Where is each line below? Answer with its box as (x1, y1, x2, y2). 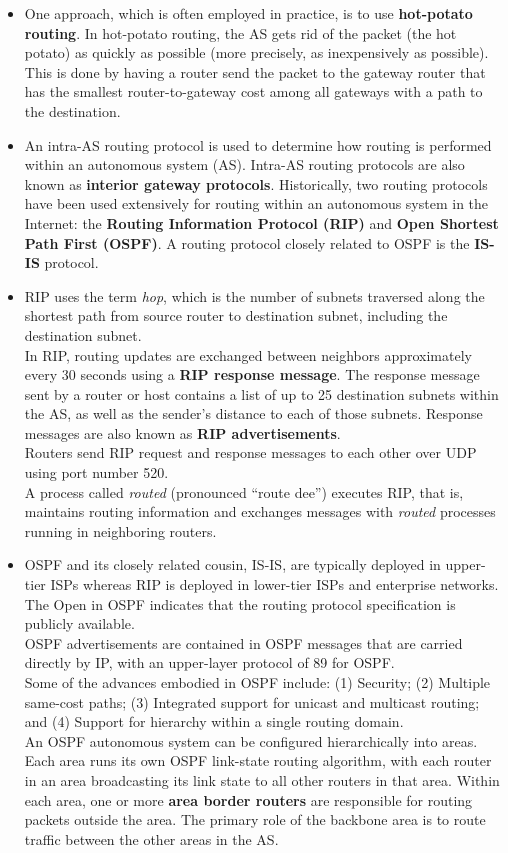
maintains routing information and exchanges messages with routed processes (24, 501, 496, 522)
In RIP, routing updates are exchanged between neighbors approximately (24, 344, 472, 365)
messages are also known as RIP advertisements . (24, 422, 341, 443)
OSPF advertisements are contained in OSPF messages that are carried (24, 632, 463, 653)
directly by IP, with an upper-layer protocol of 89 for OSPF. (24, 652, 395, 673)
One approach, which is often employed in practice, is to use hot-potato (24, 3, 473, 23)
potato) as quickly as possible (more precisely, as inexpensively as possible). (24, 42, 489, 63)
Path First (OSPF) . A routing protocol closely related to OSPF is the (24, 232, 470, 253)
